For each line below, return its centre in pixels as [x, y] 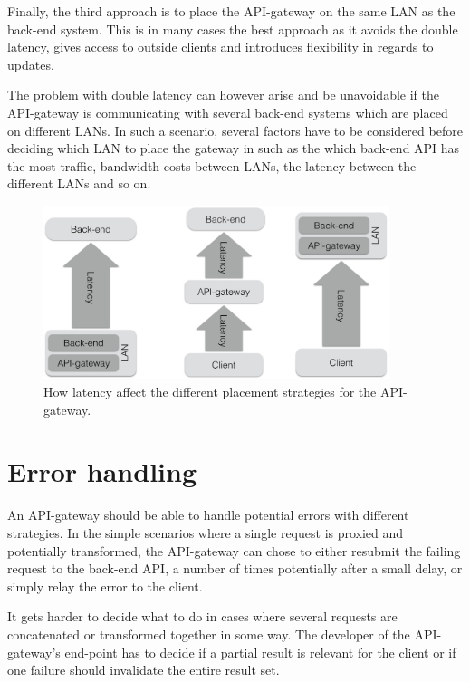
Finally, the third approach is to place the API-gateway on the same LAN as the [231, 11]
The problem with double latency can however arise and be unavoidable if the [223, 95]
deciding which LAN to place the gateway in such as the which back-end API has [234, 148]
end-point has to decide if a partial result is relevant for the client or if [260, 652]
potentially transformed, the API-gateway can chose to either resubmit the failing [234, 550]
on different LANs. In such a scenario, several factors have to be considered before [235, 130]
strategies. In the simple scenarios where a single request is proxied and [206, 532]
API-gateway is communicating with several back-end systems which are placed [228, 112]
